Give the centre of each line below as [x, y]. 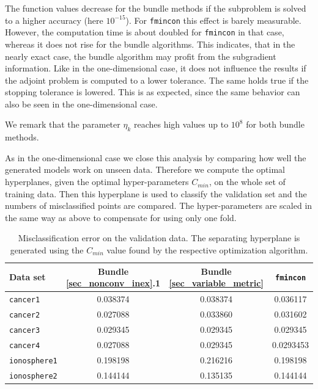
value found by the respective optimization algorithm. [207, 250]
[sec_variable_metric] [216, 283]
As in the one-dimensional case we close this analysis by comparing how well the [156, 157]
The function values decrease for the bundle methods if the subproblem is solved [156, 8]
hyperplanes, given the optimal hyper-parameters [97, 182]
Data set [28, 277]
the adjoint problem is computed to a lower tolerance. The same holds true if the [157, 80]
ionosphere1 [33, 361]
